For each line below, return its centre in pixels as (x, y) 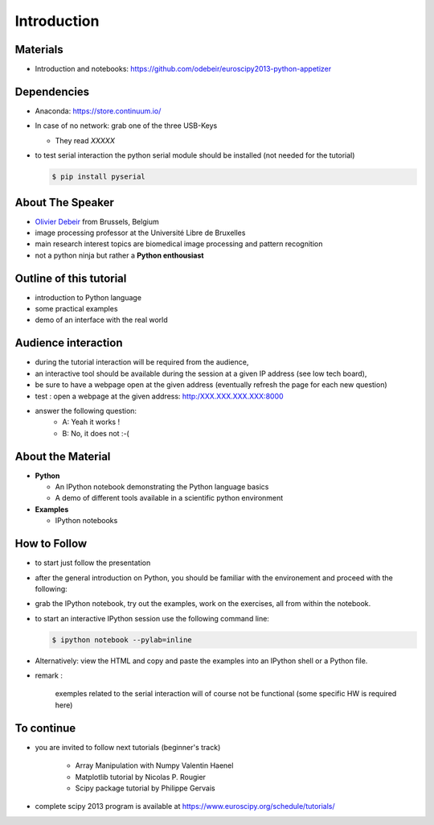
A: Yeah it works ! (91, 422)
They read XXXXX (85, 140)
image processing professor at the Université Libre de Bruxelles (140, 233)
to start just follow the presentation (93, 563)
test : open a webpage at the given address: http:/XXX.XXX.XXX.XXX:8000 (160, 396)
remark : (49, 675)
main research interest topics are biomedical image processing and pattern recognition (179, 244)
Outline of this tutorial (71, 278)
